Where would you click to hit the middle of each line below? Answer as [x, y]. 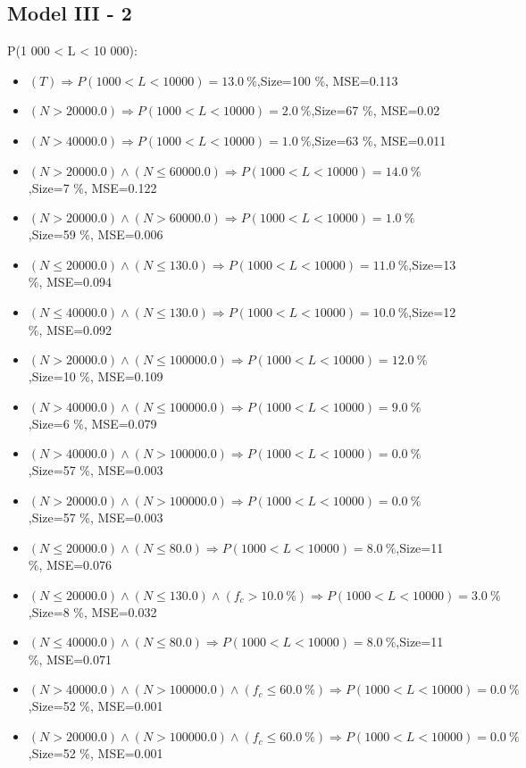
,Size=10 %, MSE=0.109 [96, 376]
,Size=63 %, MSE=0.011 [379, 140]
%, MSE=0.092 [70, 329]
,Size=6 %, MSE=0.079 [92, 423]
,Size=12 [432, 311]
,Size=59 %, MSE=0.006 [96, 234]
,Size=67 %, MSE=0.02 [376, 110]
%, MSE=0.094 [70, 282]
